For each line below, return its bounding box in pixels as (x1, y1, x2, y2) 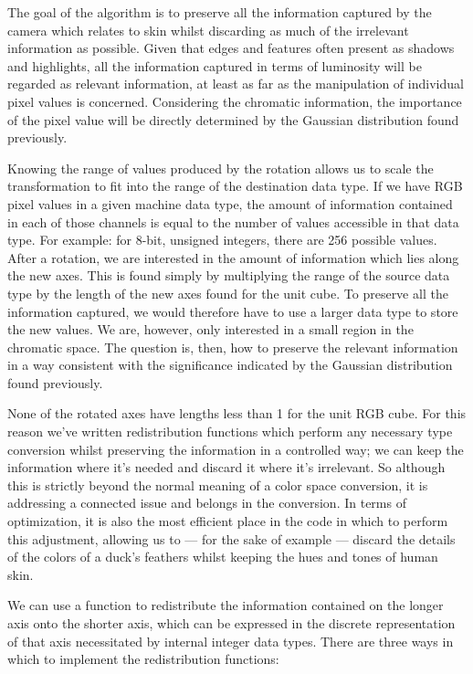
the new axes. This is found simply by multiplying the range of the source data (7, 266, 450, 285)
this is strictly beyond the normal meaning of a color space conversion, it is (7, 475, 428, 494)
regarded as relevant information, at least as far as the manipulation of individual (7, 74, 464, 93)
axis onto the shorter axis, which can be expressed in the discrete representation (7, 614, 456, 632)
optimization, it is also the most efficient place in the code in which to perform (7, 511, 448, 531)
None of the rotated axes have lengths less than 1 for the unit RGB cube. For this (7, 404, 467, 423)
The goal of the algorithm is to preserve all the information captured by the (7, 3, 432, 21)
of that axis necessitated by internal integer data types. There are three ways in (7, 631, 454, 650)
